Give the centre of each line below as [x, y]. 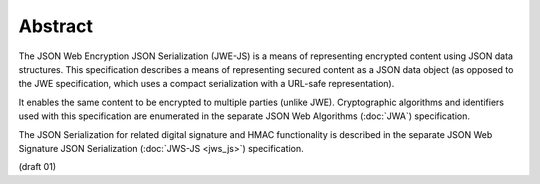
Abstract [56, 26]
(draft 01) [37, 167]
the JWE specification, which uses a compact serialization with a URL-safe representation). [206, 84]
